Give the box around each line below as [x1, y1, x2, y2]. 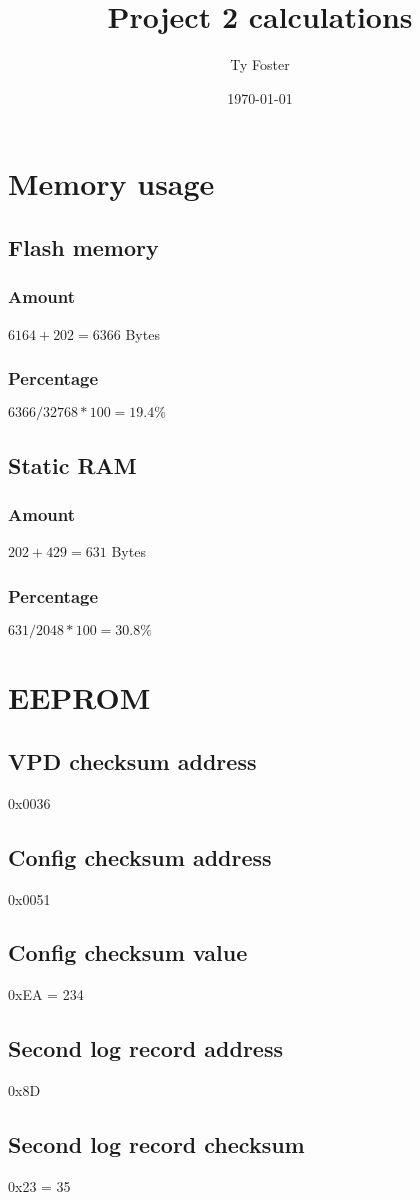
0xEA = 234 [8, 984, 84, 1005]
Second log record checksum [8, 1129, 305, 1160]
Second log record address [8, 1033, 283, 1064]
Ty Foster [230, 54, 290, 75]
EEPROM [8, 677, 151, 718]
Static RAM [8, 449, 137, 480]
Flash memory [8, 231, 159, 262]
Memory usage [8, 163, 215, 204]
